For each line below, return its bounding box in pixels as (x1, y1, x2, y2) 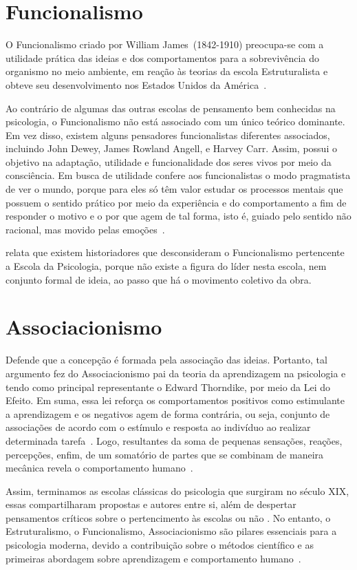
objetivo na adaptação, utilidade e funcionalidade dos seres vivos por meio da (6, 154, 332, 169)
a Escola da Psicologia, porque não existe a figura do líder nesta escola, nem (6, 259, 327, 273)
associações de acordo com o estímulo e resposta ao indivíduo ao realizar (6, 420, 311, 434)
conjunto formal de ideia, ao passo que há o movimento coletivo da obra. (6, 272, 312, 286)
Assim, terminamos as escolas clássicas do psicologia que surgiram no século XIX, (6, 483, 349, 498)
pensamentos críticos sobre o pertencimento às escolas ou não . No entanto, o (6, 510, 331, 525)
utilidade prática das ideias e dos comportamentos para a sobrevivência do (6, 50, 319, 65)
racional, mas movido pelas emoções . (6, 222, 165, 236)
